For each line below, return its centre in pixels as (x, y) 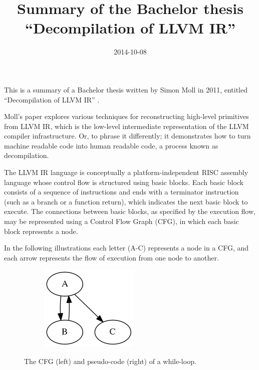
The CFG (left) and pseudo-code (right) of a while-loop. (110, 361)
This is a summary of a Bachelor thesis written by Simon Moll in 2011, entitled (126, 89)
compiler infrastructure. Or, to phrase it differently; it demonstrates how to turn (127, 136)
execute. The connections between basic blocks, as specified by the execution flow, (130, 211)
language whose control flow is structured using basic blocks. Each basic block (124, 182)
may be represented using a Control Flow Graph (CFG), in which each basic (121, 221)
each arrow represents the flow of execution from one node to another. (111, 257)
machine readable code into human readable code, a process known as (111, 145)
